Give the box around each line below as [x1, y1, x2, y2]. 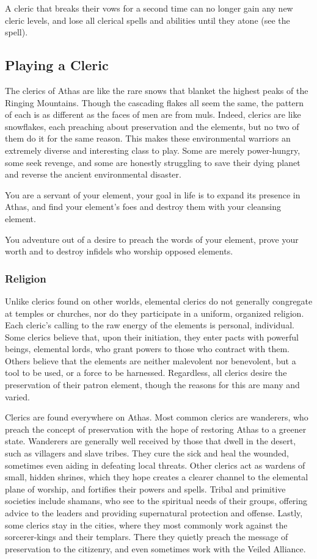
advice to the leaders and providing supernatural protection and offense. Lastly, [5, 507, 303, 519]
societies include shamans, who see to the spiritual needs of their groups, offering [5, 494, 308, 507]
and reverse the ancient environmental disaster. [5, 168, 181, 181]
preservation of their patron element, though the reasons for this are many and [5, 378, 300, 391]
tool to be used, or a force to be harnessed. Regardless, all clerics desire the [5, 366, 287, 379]
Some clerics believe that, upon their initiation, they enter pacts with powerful [5, 330, 299, 343]
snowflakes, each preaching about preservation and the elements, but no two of [5, 120, 299, 132]
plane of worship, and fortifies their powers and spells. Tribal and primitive [5, 482, 286, 495]
